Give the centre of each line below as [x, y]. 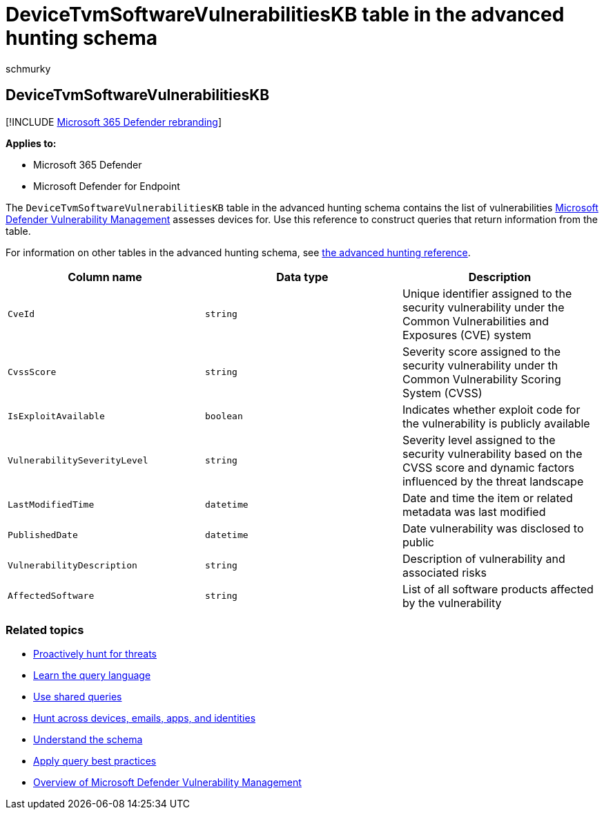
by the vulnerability [452, 603]
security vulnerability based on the [492, 453]
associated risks [444, 572]
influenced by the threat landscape [493, 481]
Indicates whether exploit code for [491, 409]
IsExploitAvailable [56, 416]
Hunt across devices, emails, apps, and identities [145, 718]
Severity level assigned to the [479, 440]
